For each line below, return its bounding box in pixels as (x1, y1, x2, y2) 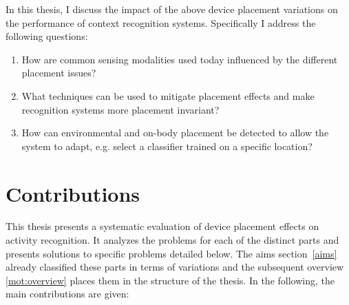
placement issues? (21, 65, 96, 80)
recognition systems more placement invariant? (21, 102, 220, 116)
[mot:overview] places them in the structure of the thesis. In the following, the (6, 273, 335, 287)
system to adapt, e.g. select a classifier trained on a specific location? (21, 138, 313, 153)
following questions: (6, 29, 88, 43)
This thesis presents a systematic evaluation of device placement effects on (6, 219, 319, 233)
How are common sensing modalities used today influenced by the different (21, 52, 338, 66)
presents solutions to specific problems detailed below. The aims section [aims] (6, 246, 337, 260)
